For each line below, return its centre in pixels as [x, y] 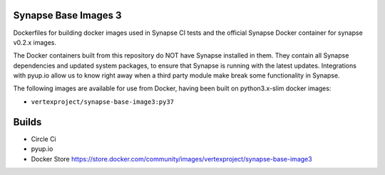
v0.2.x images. [35, 42]
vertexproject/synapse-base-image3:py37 [103, 102]
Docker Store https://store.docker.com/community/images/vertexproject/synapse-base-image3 [172, 159]
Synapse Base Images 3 [67, 15]
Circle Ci [43, 139]
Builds [27, 122]
